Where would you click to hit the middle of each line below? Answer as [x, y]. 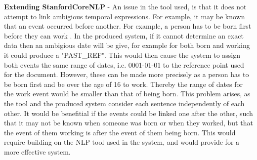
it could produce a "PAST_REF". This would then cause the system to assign [122, 55]
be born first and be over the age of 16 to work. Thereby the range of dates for [124, 84]
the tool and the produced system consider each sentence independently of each [124, 103]
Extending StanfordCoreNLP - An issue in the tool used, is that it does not [125, 6]
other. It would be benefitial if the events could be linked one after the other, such [128, 113]
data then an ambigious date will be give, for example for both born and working [127, 45]
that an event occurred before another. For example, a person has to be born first [128, 26]
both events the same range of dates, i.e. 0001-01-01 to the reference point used [124, 64]
